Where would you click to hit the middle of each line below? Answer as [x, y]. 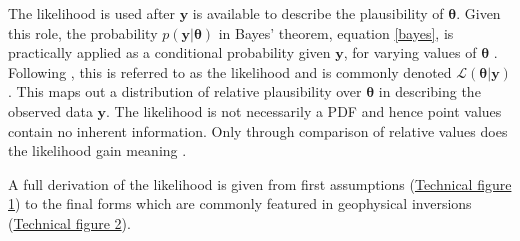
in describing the [429, 91]
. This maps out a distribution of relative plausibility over [185, 91]
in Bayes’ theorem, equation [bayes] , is [336, 32]
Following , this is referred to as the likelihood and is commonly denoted [230, 71]
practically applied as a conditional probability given [169, 52]
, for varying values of [410, 52]
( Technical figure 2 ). [69, 222]
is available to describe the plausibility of [318, 13]
